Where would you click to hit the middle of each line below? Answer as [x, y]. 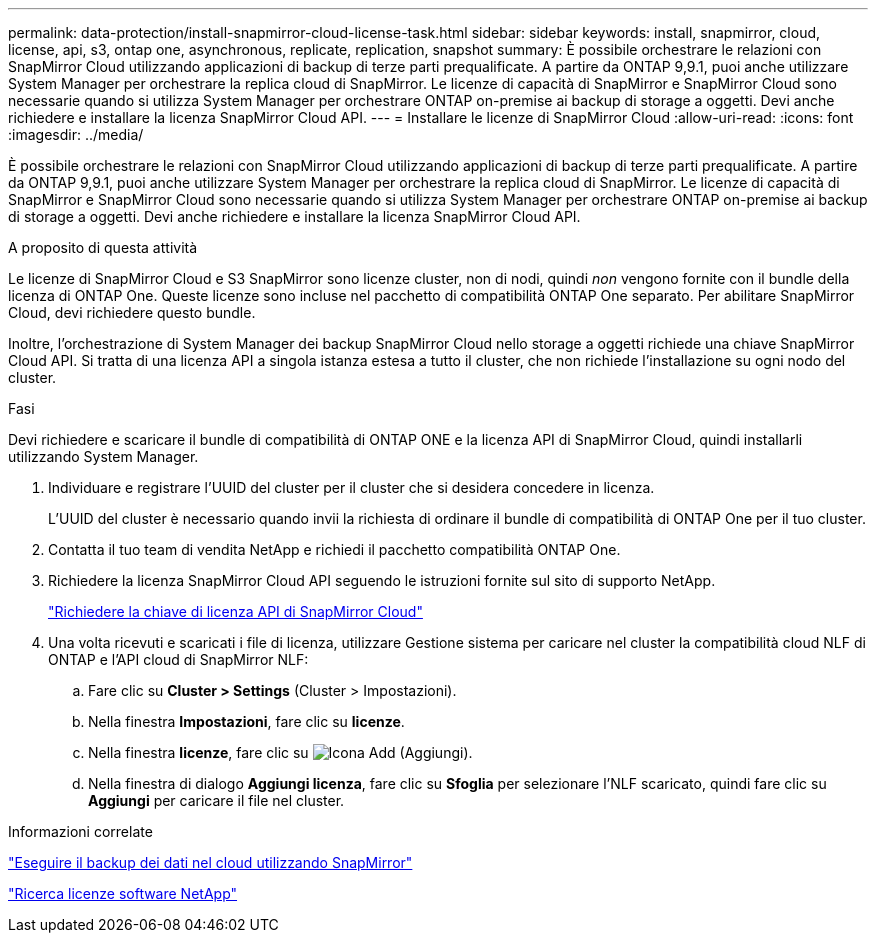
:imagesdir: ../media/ [76, 134]
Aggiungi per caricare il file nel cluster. [216, 800]
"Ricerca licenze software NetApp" [123, 893]
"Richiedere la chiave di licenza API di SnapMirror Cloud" [235, 611]
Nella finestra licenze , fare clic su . [280, 752]
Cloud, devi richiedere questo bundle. [132, 312]
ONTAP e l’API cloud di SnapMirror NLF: [178, 659]
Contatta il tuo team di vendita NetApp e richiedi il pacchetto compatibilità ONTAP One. [334, 549]
